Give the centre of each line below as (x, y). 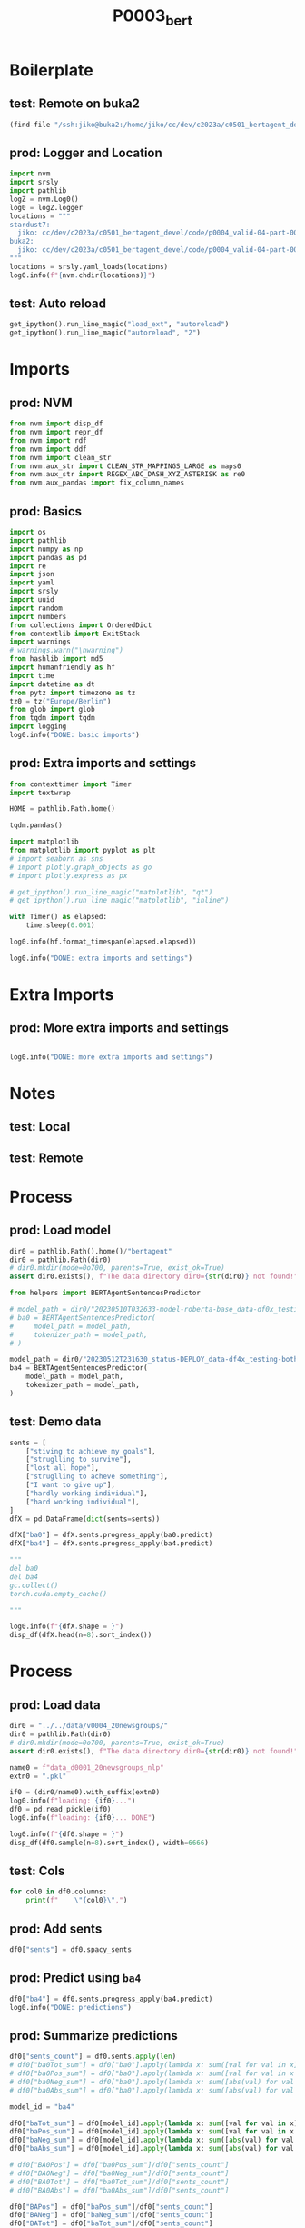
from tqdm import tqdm (52, 718)
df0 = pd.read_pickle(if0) (60, 1810)
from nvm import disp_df (56, 424)
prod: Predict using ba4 (75, 1978)
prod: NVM (41, 402)
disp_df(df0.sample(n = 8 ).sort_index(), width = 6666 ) (109, 1843)
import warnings (40, 642)
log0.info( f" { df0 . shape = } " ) (67, 1834)
